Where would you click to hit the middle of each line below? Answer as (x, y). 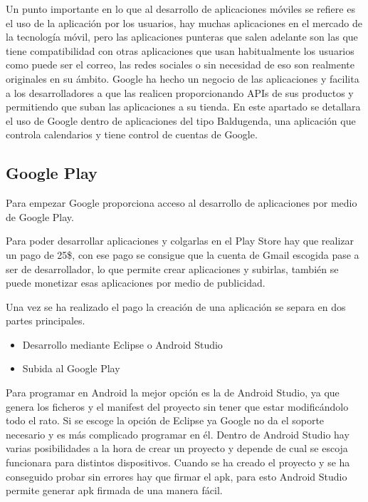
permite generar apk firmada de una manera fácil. (114, 490)
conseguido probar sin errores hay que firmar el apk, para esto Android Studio (177, 476)
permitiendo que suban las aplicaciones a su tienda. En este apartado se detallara (183, 107)
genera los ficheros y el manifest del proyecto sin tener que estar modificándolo (177, 406)
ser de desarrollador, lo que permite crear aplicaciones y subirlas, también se (172, 268)
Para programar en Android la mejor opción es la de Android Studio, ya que (173, 393)
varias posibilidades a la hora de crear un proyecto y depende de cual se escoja (177, 448)
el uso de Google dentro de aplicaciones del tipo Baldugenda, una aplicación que (181, 120)
